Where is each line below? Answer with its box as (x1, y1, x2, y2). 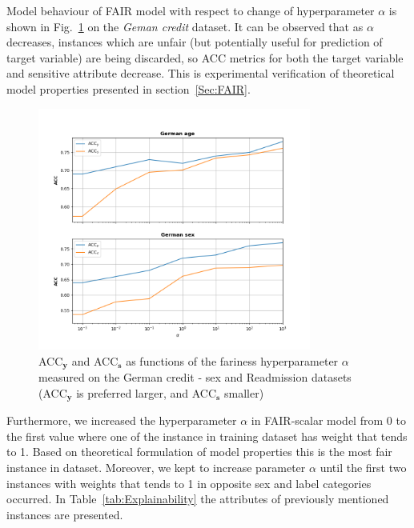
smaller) (223, 384, 264, 401)
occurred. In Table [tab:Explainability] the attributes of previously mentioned (6, 490, 389, 507)
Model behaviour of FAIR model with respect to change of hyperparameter (6, 2, 375, 18)
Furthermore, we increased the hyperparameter (6, 412, 237, 429)
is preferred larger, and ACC (76, 384, 217, 401)
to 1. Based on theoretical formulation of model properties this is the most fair (6, 443, 392, 460)
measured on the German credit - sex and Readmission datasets (38, 369, 352, 386)
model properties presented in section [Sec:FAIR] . (6, 80, 251, 97)
